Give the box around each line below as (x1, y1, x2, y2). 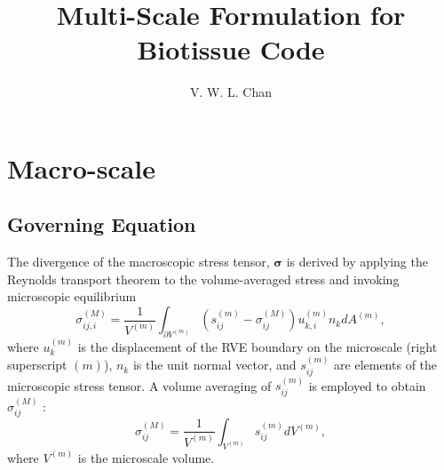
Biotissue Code (137, 31, 325, 68)
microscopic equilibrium (7, 287, 137, 306)
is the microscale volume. (77, 448, 215, 466)
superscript (7, 355, 67, 374)
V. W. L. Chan (190, 83, 272, 101)
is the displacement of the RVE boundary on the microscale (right (77, 337, 438, 355)
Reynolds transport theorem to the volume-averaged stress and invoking (7, 269, 400, 288)
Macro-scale (7, 149, 155, 186)
